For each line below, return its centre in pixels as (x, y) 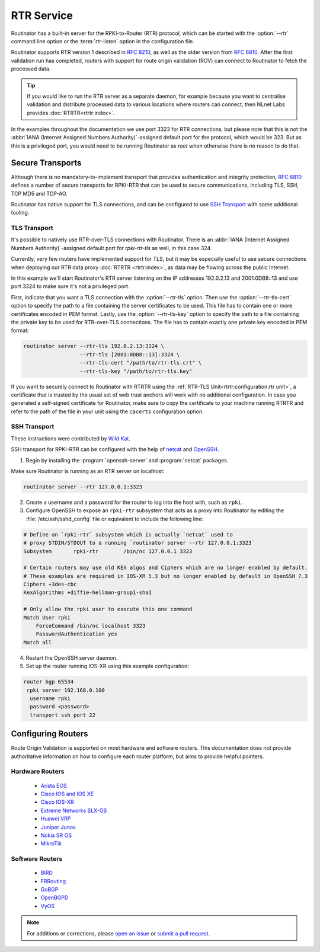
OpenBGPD (55, 897)
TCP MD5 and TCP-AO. (39, 193)
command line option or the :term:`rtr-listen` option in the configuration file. (103, 41)
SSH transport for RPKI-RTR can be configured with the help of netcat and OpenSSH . (115, 449)
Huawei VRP (56, 819)
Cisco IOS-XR (57, 802)
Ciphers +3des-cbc (50, 584)
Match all (38, 642)
